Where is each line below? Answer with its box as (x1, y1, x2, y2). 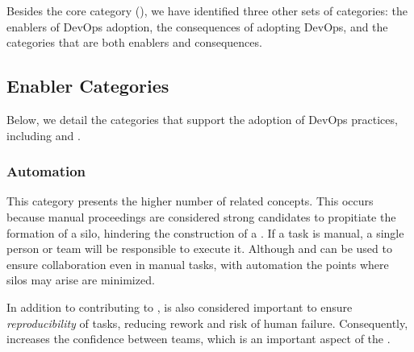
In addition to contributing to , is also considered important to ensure (6, 298, 353, 315)
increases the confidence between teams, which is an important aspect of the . (6, 330, 391, 347)
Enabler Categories (6, 73, 169, 98)
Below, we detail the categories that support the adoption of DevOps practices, (6, 110, 398, 127)
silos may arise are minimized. (6, 271, 155, 288)
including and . (6, 126, 81, 143)
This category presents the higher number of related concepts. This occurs (6, 193, 374, 209)
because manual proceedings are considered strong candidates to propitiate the (6, 208, 396, 225)
